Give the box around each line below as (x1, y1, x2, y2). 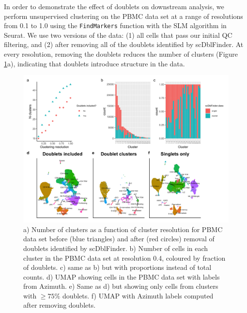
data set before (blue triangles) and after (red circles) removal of (23, 234, 215, 244)
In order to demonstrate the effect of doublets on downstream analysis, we (4, 1, 224, 11)
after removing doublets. (23, 300, 96, 310)
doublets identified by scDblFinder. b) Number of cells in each (23, 243, 208, 253)
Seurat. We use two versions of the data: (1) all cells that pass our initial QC (4, 30, 232, 40)
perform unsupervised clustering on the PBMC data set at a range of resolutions (4, 11, 243, 21)
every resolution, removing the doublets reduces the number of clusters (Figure (4, 49, 238, 59)
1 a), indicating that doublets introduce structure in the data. (4, 58, 185, 68)
